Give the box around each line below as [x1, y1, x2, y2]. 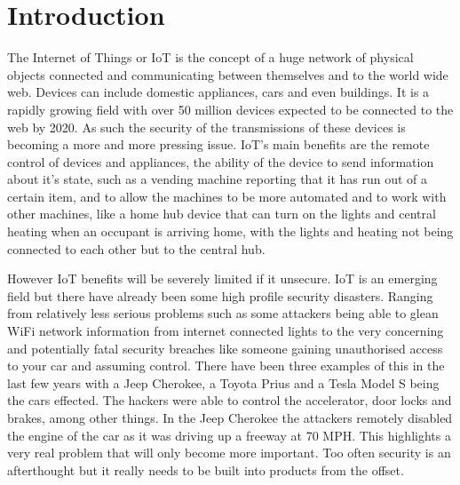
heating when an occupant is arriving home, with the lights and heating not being [7, 222, 454, 241]
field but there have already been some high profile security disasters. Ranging [7, 286, 433, 305]
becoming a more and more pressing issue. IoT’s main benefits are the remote [7, 135, 430, 154]
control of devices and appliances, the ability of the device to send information [7, 152, 434, 171]
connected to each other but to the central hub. [7, 239, 266, 258]
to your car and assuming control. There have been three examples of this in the [7, 356, 445, 375]
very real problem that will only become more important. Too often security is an [7, 443, 451, 462]
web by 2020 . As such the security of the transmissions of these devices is [7, 117, 406, 136]
